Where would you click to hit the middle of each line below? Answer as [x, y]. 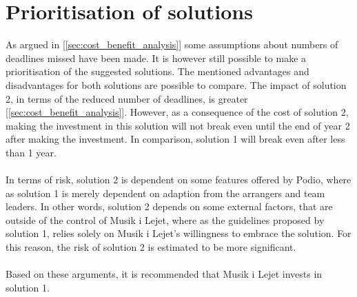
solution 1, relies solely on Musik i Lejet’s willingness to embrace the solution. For [178, 233]
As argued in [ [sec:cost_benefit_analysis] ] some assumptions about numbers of [172, 44]
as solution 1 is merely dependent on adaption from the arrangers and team [165, 193]
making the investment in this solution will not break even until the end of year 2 [178, 125]
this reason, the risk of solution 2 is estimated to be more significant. [151, 247]
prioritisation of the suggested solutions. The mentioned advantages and [157, 71]
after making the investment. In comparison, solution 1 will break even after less [175, 139]
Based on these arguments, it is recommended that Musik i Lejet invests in [164, 274]
